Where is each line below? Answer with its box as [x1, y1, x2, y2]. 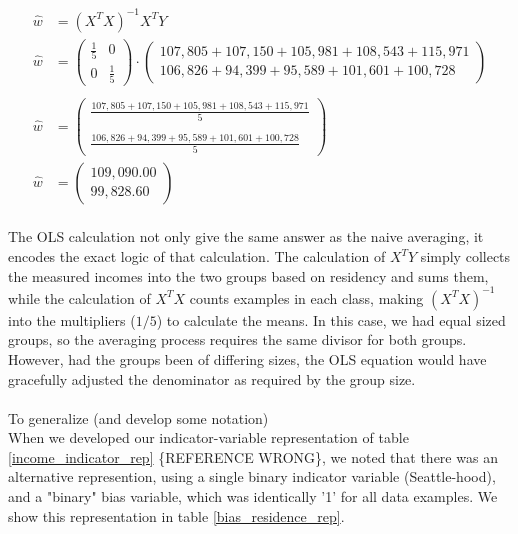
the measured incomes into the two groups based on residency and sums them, [8, 265, 489, 286]
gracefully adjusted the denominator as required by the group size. [8, 368, 416, 389]
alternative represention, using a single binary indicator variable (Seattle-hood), [8, 466, 496, 487]
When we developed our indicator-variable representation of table [8, 427, 409, 448]
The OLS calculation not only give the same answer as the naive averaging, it [8, 226, 484, 247]
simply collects [420, 246, 511, 267]
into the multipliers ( [8, 309, 136, 330]
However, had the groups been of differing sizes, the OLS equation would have [8, 348, 487, 369]
